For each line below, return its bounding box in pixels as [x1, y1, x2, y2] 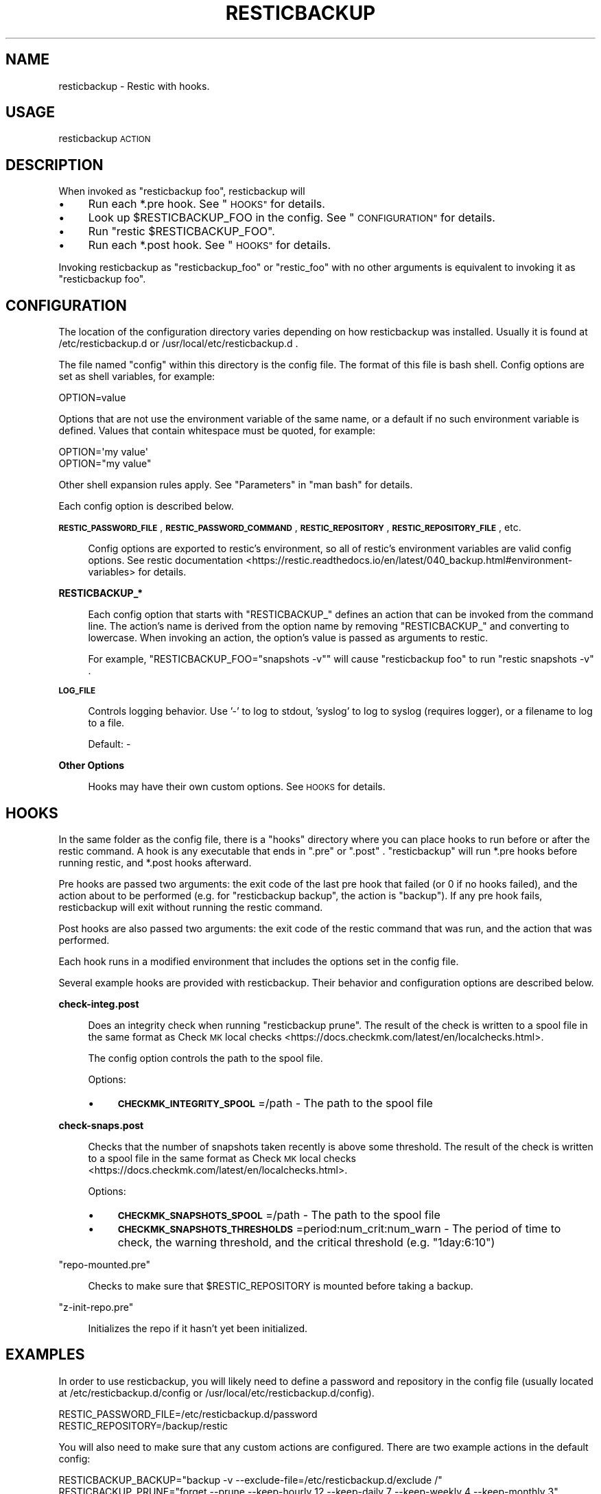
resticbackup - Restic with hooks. [58, 80, 210, 92]
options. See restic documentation [88, 554, 244, 567]
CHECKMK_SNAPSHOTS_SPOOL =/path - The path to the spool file [117, 1207, 440, 1222]
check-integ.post [58, 997, 139, 1010]
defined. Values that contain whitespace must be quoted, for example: [58, 425, 376, 437]
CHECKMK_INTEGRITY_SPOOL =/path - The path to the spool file [117, 1095, 433, 1110]
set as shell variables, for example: [58, 370, 215, 383]
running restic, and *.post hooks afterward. [58, 856, 252, 868]
